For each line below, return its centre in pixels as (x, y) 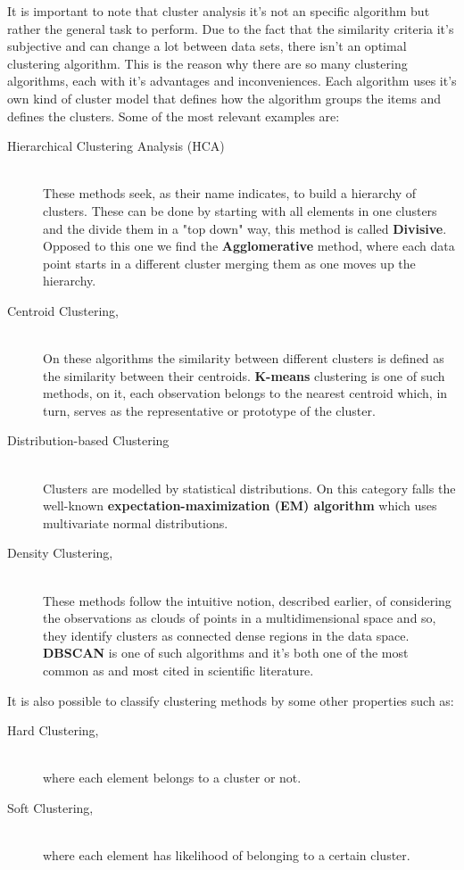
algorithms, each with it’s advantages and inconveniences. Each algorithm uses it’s (232, 81)
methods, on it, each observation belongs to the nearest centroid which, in (245, 393)
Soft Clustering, (50, 807)
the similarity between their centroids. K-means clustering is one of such (244, 375)
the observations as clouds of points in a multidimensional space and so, (240, 618)
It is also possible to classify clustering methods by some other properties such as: (231, 700)
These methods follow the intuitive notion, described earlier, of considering (247, 600)
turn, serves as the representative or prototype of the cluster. (209, 410)
